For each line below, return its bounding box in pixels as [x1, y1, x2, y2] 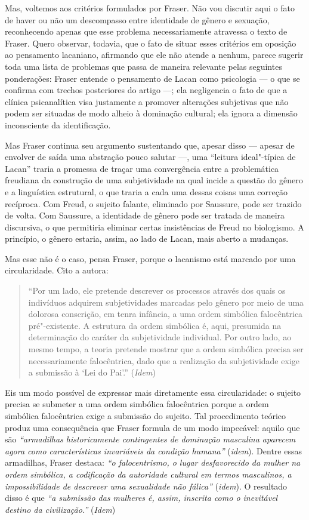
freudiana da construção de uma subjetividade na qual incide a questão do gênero [5, 174, 303, 186]
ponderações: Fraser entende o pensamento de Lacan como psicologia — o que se [5, 72, 300, 84]
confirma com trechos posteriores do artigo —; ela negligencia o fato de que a [5, 84, 288, 96]
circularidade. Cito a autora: [5, 264, 109, 276]
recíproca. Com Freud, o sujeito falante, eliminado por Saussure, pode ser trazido [5, 197, 302, 210]
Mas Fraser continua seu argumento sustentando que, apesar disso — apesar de [5, 139, 295, 151]
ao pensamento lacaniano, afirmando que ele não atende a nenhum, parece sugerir [5, 48, 304, 61]
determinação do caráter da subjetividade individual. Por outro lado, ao [28, 331, 292, 343]
